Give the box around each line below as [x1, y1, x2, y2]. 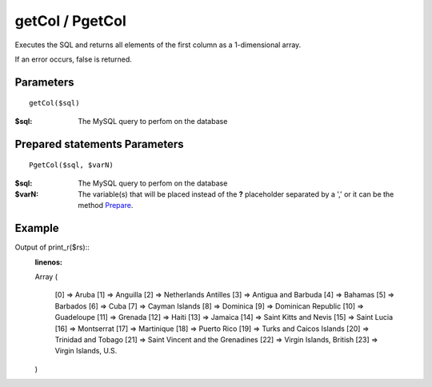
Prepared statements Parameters [14, 137, 184, 151]
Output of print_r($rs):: [14, 242, 90, 252]
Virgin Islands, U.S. [54, 346, 118, 356]
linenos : [34, 257, 63, 267]
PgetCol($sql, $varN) [29, 161, 114, 170]
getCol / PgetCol [14, 12, 127, 30]
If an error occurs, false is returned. [14, 54, 132, 64]
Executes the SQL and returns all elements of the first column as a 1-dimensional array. [14, 40, 302, 50]
